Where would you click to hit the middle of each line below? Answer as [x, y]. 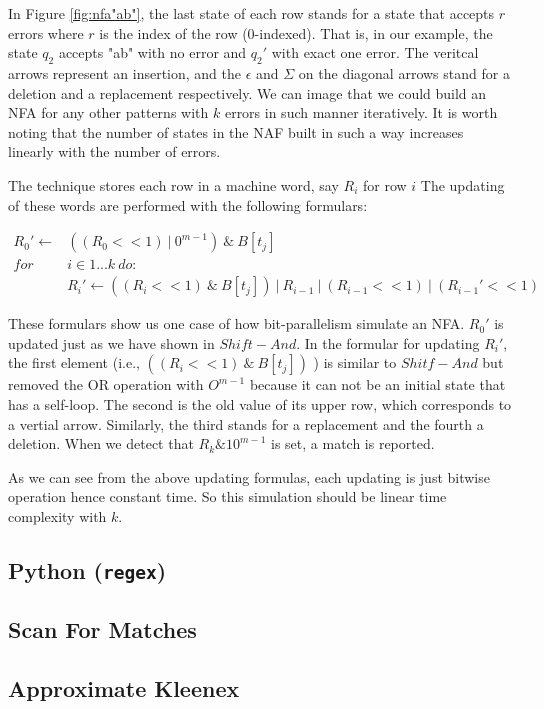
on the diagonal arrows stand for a [404, 72]
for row [384, 184]
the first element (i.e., [74, 362]
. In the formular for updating [388, 342]
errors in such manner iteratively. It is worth [361, 112]
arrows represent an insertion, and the [124, 72]
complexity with [57, 515]
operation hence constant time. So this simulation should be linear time [227, 496]
